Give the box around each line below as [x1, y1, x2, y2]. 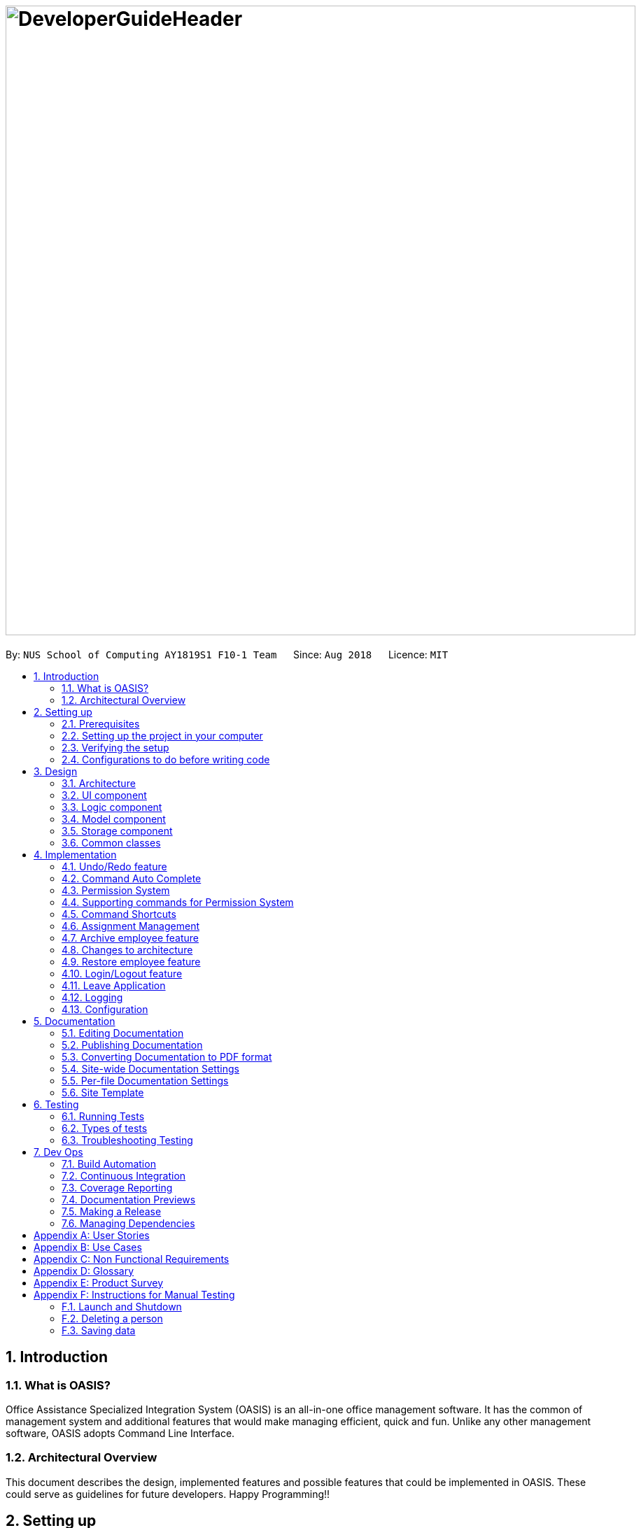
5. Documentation [34, 1014, 115, 1027]
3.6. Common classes [62, 836, 161, 849]
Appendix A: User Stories [34, 1229, 150, 1241]
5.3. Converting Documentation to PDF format [62, 1050, 272, 1063]
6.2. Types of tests [62, 1122, 148, 1134]
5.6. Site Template [62, 1086, 144, 1098]
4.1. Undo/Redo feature [62, 860, 167, 872]
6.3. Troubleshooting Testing [62, 1133, 193, 1146]
